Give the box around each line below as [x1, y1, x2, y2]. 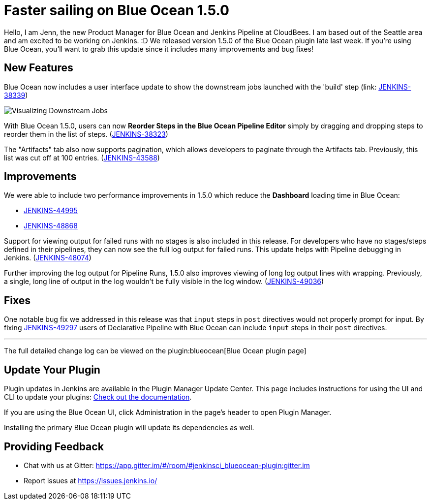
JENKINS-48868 [24, 221, 78, 230]
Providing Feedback [4, 440, 104, 453]
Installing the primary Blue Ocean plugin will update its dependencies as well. [4, 423, 254, 432]
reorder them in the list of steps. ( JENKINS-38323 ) [4, 129, 168, 138]
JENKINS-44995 [24, 206, 78, 215]
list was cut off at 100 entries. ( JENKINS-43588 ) [4, 153, 160, 162]
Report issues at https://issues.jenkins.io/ [24, 476, 157, 485]
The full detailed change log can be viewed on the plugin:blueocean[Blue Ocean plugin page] [4, 346, 307, 355]
